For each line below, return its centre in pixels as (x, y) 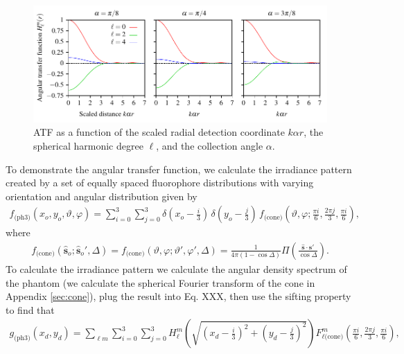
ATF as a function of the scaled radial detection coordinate (159, 132)
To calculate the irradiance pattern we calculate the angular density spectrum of (176, 268)
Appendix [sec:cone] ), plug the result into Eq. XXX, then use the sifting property (178, 296)
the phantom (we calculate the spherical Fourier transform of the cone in (160, 282)
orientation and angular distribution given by (102, 196)
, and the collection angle (210, 145)
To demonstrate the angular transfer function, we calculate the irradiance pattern (179, 169)
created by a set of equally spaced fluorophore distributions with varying (160, 183)
